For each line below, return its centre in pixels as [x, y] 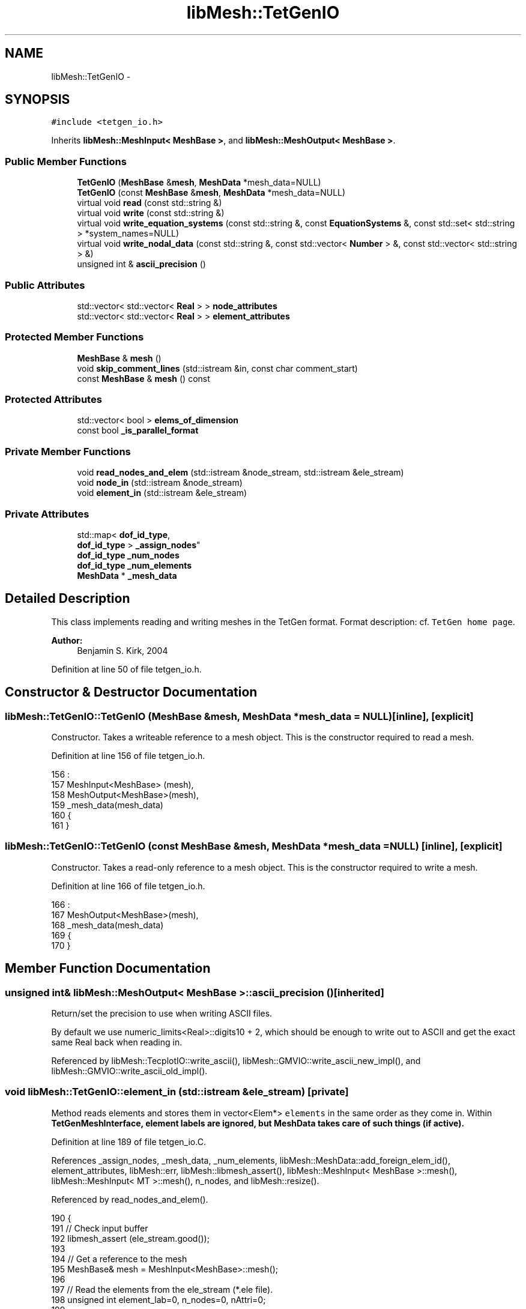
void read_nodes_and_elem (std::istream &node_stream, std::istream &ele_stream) [240, 473]
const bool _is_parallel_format [138, 431]
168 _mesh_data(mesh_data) [107, 925]
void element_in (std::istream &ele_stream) [162, 493]
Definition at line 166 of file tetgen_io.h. [128, 886]
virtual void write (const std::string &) [151, 213]
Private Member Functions [68, 451]
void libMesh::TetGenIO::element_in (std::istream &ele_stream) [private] [177, 1092]
